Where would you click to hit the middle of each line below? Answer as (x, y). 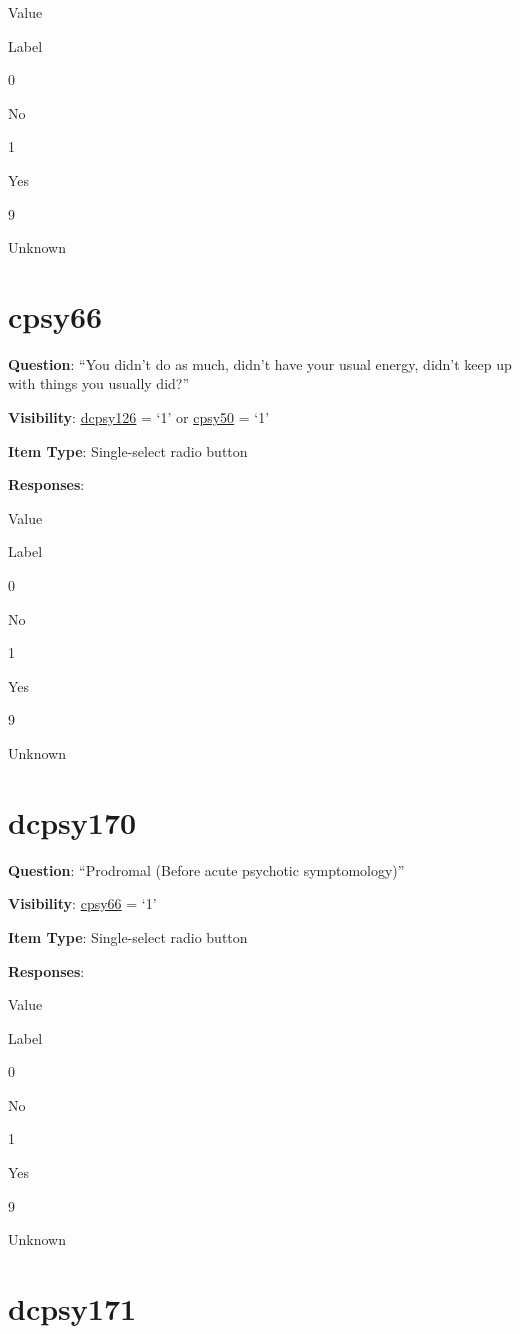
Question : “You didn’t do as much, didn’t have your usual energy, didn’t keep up (260, 363)
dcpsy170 (72, 821)
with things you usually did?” (99, 383)
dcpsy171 (72, 1308)
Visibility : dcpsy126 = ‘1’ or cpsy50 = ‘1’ (139, 417)
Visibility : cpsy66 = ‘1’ (82, 903)
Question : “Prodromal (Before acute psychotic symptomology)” (206, 869)
